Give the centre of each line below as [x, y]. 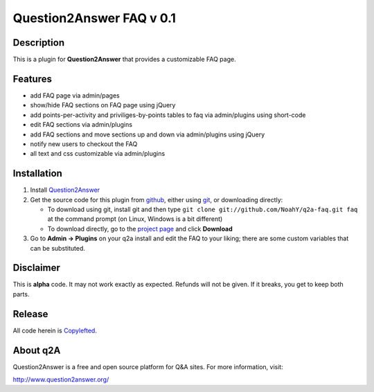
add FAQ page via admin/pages [75, 95]
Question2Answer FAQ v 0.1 [95, 18]
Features [32, 79]
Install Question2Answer [65, 190]
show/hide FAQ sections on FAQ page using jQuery [103, 105]
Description [39, 43]
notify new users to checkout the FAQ [84, 144]
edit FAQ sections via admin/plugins [81, 125]
